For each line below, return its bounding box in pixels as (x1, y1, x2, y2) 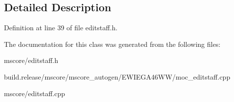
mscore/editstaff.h (4, 55, 58, 65)
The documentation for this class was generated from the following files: (4, 39, 221, 49)
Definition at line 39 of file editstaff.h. (4, 22, 117, 33)
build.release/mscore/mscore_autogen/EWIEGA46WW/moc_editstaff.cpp (4, 71, 231, 82)
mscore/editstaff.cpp (4, 88, 65, 98)
